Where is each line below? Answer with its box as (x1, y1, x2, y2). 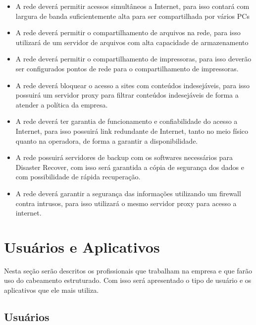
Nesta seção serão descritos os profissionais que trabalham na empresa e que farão (4, 265, 253, 275)
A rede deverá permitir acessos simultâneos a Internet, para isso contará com (15, 1, 250, 11)
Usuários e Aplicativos (4, 236, 160, 257)
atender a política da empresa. (15, 99, 108, 109)
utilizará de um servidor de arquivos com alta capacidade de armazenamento (15, 37, 249, 47)
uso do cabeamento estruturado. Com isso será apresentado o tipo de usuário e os (4, 275, 252, 285)
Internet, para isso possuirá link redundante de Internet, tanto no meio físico (15, 125, 249, 136)
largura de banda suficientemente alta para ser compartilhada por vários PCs (15, 10, 250, 21)
